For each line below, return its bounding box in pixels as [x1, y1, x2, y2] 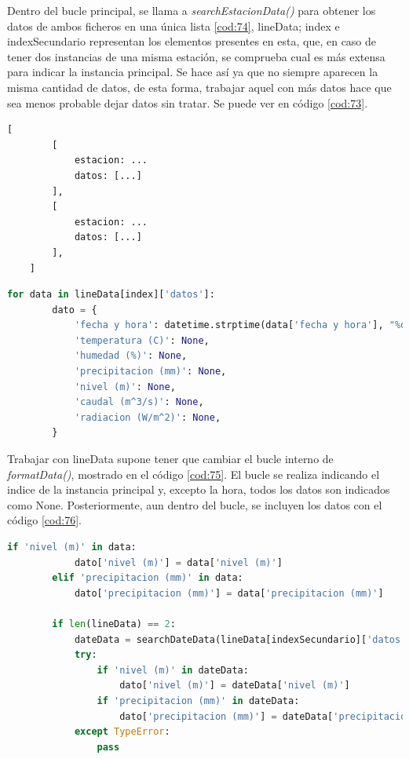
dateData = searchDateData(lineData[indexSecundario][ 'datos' [74, 633, 407, 645]
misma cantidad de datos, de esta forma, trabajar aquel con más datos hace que [7, 78, 392, 95]
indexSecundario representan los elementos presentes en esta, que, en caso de [7, 33, 377, 49]
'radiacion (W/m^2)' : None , [74, 411, 221, 423]
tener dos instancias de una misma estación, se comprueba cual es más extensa [7, 48, 385, 64]
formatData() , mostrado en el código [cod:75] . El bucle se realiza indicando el [7, 465, 380, 482]
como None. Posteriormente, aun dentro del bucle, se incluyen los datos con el [7, 496, 382, 513]
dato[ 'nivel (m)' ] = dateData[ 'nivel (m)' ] [119, 680, 350, 691]
